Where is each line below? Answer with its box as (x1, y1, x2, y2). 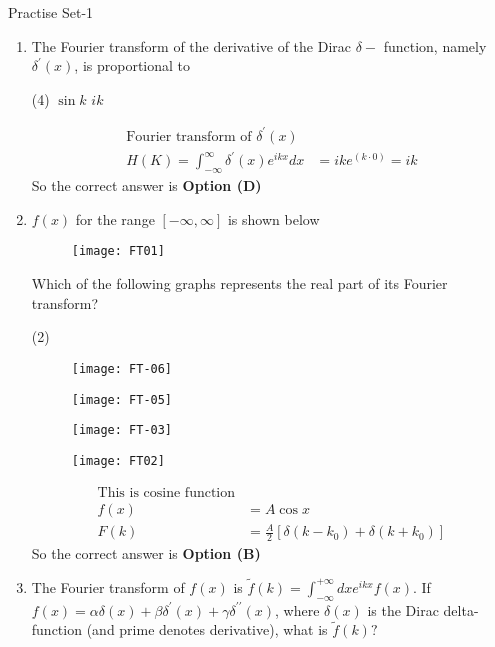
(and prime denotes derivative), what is (86, 619, 328, 640)
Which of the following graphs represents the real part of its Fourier (31, 273, 448, 294)
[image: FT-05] (71, 392, 173, 407)
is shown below (227, 208, 320, 229)
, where (275, 599, 320, 620)
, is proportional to (74, 55, 191, 76)
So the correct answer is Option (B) (31, 542, 261, 563)
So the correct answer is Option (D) (31, 175, 262, 196)
